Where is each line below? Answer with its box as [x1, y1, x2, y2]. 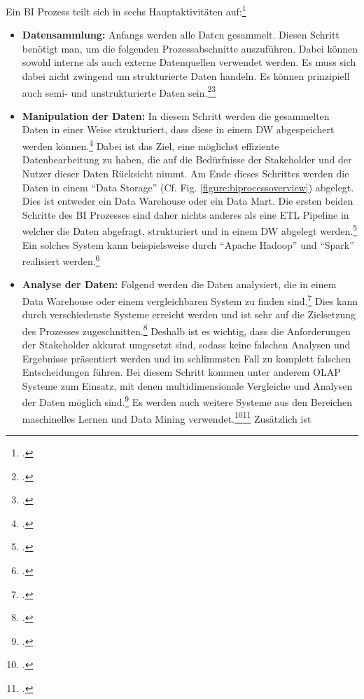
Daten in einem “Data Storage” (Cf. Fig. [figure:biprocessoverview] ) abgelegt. [22, 179, 354, 194]
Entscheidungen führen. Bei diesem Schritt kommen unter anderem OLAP [22, 365, 341, 379]
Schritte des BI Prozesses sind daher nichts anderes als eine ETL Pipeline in [22, 207, 349, 222]
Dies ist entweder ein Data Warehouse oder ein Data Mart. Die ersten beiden [22, 194, 353, 208]
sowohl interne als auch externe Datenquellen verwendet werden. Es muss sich [22, 55, 356, 69]
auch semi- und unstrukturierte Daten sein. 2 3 [22, 83, 216, 100]
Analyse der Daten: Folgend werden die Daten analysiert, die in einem [22, 277, 337, 292]
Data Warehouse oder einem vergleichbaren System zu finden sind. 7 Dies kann [22, 291, 358, 308]
